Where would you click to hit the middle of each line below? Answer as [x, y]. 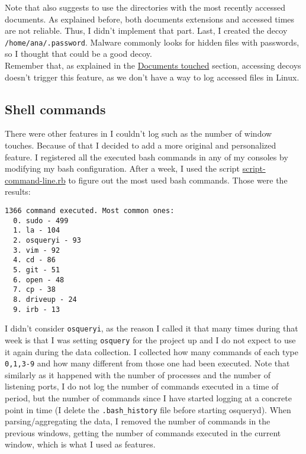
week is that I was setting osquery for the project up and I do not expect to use [150, 339]
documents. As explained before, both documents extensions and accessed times [150, 19]
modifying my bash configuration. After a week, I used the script [123, 168]
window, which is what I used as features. [80, 444]
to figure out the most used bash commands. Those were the [178, 180]
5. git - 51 [37, 270]
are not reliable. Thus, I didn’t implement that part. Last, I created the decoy [146, 30]
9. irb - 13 [37, 309]
